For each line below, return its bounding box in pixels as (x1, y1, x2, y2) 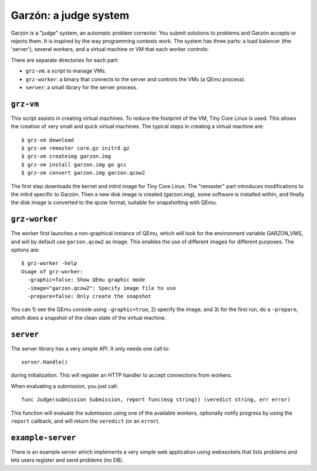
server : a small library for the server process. (25, 83, 138, 91)
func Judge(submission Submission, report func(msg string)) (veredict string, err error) (21, 396, 291, 403)
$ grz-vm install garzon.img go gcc (21, 161, 127, 168)
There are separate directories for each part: (11, 56, 119, 64)
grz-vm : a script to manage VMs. (25, 68, 107, 75)
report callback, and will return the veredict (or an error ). (11, 417, 160, 425)
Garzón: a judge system (11, 9, 129, 22)
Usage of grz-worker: (21, 268, 83, 275)
